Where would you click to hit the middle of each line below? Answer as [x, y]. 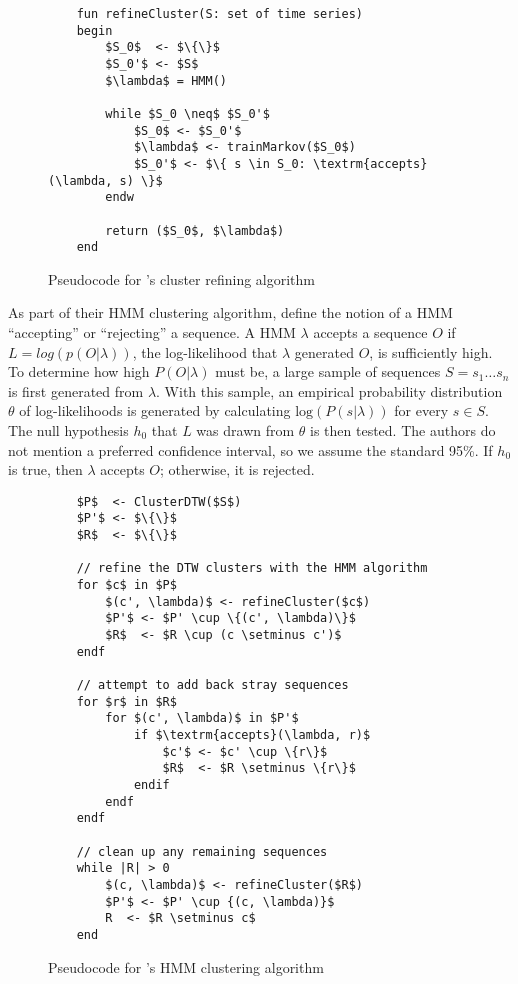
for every [421, 410]
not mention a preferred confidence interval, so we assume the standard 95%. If [250, 449]
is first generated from [76, 390]
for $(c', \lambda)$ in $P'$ [202, 718]
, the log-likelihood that [205, 351]
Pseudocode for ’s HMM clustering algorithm [186, 966]
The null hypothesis [68, 430]
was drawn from [245, 430]
